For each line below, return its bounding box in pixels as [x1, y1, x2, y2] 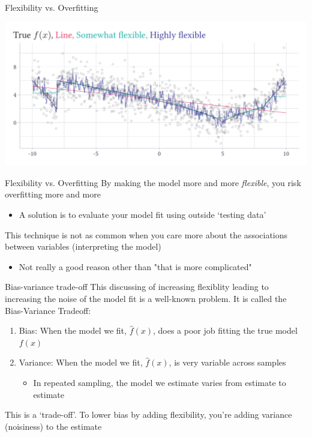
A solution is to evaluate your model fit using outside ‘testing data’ [19, 208, 266, 221]
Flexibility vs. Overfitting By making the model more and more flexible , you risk [5, 176, 301, 188]
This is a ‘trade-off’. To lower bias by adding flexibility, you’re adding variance [5, 408, 292, 421]
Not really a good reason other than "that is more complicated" [19, 260, 252, 273]
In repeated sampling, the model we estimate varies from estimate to [33, 376, 286, 388]
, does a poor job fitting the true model [152, 324, 298, 337]
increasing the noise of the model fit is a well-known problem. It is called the [5, 292, 287, 305]
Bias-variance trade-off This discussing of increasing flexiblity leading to [5, 280, 269, 293]
